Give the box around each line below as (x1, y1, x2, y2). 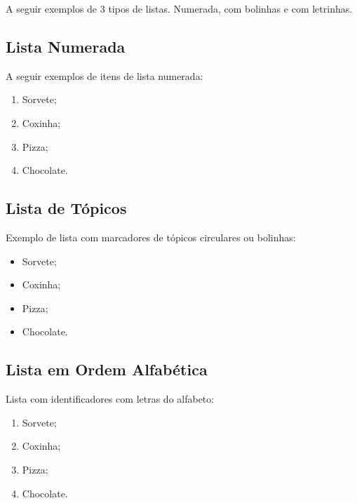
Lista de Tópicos (6, 197, 127, 219)
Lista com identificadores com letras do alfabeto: (6, 391, 215, 406)
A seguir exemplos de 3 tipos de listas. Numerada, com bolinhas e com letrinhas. (6, 1, 353, 15)
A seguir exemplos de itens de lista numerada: (6, 68, 203, 83)
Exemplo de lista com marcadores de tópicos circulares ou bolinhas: (6, 229, 296, 244)
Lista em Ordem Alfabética (6, 358, 208, 380)
